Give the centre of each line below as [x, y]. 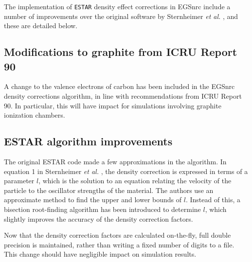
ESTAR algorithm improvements [88, 141]
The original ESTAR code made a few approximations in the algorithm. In [115, 162]
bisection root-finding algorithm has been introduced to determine [102, 209]
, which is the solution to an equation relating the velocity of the [135, 181]
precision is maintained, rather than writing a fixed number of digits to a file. [119, 244]
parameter [19, 181]
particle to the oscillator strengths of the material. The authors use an [109, 190]
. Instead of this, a [213, 200]
